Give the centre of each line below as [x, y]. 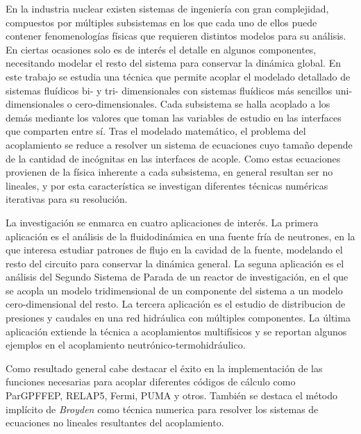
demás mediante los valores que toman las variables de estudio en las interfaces [174, 117]
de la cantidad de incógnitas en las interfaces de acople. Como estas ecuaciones [173, 158]
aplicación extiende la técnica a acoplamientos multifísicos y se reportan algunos [176, 331]
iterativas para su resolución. [67, 199]
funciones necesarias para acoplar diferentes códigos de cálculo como [151, 382]
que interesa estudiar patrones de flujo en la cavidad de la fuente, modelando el [174, 250]
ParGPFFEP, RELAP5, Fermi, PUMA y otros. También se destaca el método [172, 395]
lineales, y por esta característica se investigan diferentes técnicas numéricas [167, 185]
